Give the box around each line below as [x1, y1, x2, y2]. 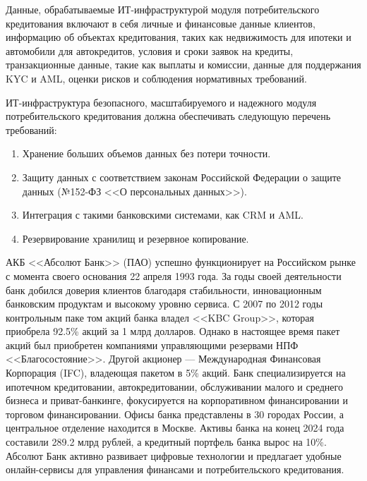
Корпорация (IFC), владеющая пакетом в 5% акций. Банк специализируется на [6, 365, 346, 380]
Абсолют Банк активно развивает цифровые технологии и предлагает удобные [6, 448, 342, 463]
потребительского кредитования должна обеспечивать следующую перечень [6, 109, 331, 123]
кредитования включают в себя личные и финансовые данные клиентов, [6, 16, 315, 30]
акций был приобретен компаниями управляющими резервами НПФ [6, 337, 299, 352]
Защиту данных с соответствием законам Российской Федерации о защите [22, 169, 342, 184]
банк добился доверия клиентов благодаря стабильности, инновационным [6, 282, 322, 297]
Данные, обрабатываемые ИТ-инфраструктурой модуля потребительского [6, 2, 320, 16]
